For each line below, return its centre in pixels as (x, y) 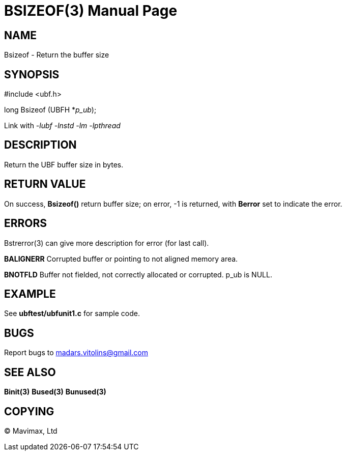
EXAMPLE (30, 294)
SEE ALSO (30, 372)
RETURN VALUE (45, 184)
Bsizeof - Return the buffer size (57, 55)
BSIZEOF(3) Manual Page (91, 11)
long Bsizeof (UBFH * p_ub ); (50, 110)
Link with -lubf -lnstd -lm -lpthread (62, 126)
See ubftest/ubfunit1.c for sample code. (72, 314)
